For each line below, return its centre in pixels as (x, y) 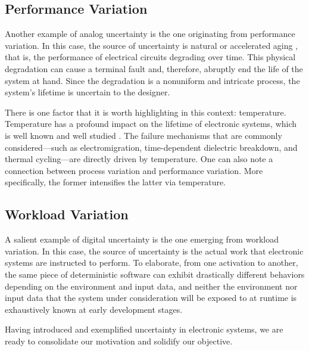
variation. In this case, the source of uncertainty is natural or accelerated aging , (152, 45)
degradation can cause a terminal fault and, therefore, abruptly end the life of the (154, 68)
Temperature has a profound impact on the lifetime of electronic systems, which (151, 124)
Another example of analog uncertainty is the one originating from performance (150, 34)
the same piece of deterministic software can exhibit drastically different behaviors (155, 274)
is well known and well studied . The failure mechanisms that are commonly (143, 135)
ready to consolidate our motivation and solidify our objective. (119, 341)
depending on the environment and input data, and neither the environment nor (151, 286)
